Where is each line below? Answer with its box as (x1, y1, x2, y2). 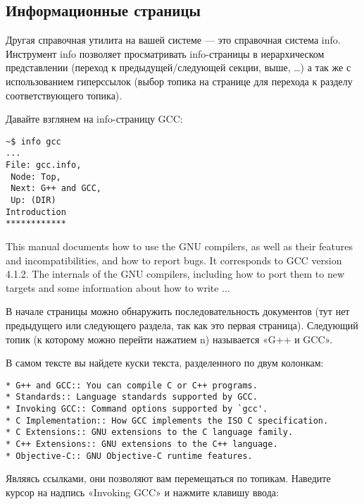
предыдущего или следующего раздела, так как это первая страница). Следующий (6, 317, 358, 332)
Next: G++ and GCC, (11, 183, 102, 194)
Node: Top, (11, 171, 61, 182)
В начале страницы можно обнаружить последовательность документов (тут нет (6, 304, 350, 319)
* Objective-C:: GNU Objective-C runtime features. (6, 450, 253, 461)
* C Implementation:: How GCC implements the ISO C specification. (6, 415, 329, 426)
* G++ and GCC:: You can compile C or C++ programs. (6, 380, 258, 391)
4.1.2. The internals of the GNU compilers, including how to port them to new (6, 266, 345, 281)
